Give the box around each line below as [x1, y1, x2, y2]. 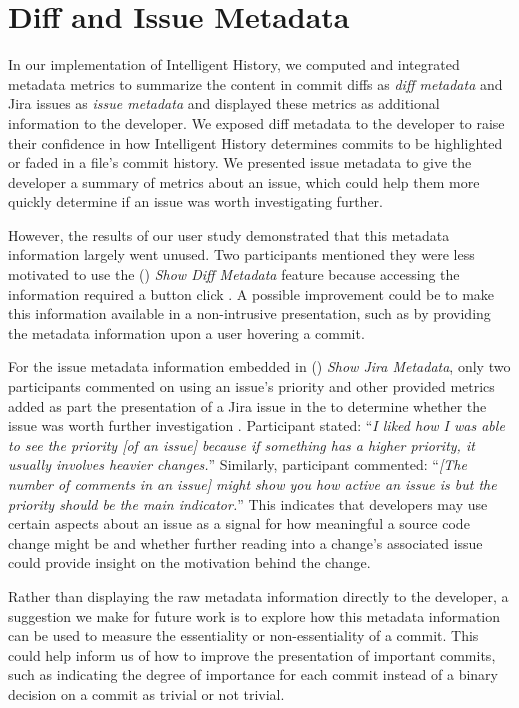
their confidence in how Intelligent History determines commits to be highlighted [8, 132, 503, 153]
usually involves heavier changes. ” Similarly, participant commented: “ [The [8, 454, 467, 475]
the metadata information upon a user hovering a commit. [8, 322, 365, 343]
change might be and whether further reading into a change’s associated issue [8, 532, 483, 553]
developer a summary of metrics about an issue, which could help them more [8, 171, 480, 192]
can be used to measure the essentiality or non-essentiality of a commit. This [8, 625, 479, 646]
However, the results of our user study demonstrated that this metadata [8, 224, 450, 245]
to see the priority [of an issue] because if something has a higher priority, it [8, 434, 475, 455]
